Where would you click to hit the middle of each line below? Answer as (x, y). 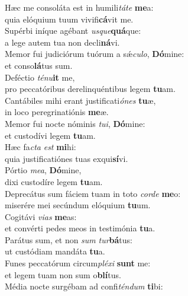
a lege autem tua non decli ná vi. (62, 42)
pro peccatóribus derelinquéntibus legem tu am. (90, 89)
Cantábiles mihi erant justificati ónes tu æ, (80, 100)
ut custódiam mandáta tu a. (55, 251)
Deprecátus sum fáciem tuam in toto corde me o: (93, 193)
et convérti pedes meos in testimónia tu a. (80, 228)
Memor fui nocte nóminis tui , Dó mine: (75, 123)
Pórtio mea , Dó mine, (43, 170)
